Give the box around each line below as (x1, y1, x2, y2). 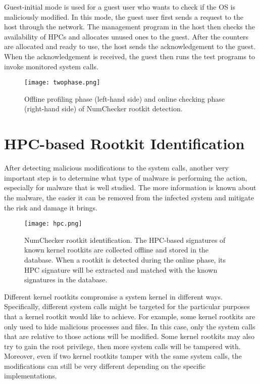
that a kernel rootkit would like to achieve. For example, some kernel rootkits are (4, 311, 255, 321)
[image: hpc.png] (24, 220, 82, 228)
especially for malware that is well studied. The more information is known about (4, 182, 256, 193)
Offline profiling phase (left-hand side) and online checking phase (24, 93, 225, 104)
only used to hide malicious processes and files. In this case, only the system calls (4, 321, 255, 331)
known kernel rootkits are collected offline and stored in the (24, 244, 209, 255)
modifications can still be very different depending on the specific (4, 360, 205, 371)
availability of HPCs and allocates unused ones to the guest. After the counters (4, 31, 249, 41)
